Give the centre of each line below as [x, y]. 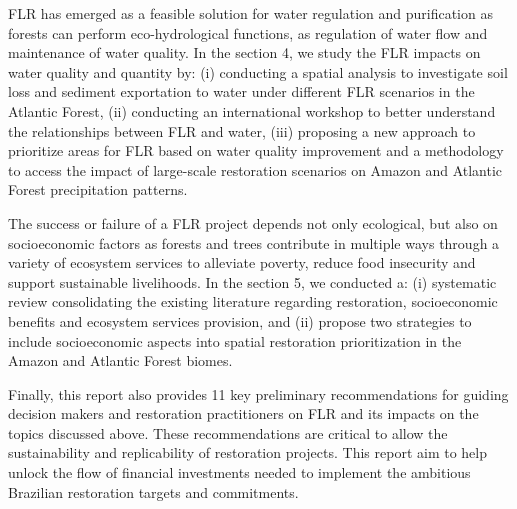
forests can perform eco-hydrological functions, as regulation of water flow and [248, 32]
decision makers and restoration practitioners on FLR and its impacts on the [243, 413]
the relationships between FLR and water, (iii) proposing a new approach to [242, 130]
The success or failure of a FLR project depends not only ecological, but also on [253, 222]
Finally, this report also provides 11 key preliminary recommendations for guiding [258, 393]
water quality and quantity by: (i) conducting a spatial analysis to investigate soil [258, 71]
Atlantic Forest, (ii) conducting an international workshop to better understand [252, 110]
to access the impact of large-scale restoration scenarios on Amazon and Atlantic [255, 169]
